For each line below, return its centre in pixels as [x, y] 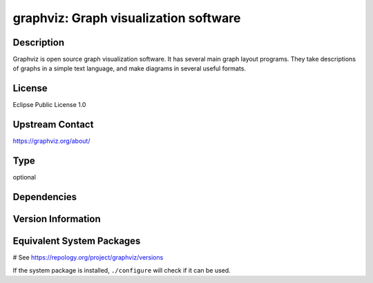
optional [24, 177]
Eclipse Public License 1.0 [49, 105]
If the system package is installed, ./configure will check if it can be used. [122, 270]
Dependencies [45, 197]
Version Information [57, 219]
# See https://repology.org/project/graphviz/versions [88, 257]
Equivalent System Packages [77, 241]
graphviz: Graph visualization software [127, 18]
